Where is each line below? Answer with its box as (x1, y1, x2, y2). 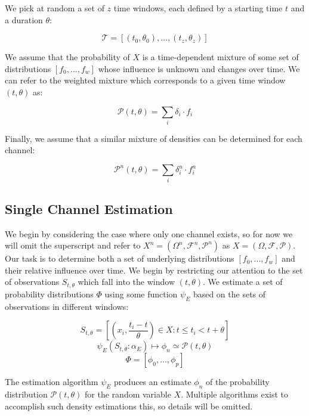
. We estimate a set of (203, 275, 283, 288)
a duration (5, 13, 43, 26)
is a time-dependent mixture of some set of (142, 51, 299, 63)
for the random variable (85, 388, 171, 401)
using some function (104, 287, 178, 300)
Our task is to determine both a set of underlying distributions (5, 252, 234, 265)
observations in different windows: (5, 300, 129, 312)
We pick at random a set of (5, 2, 104, 14)
